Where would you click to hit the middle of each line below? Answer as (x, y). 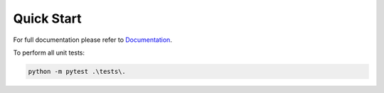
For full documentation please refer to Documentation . (92, 40)
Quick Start (47, 18)
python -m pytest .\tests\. (77, 71)
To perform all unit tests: (49, 53)
